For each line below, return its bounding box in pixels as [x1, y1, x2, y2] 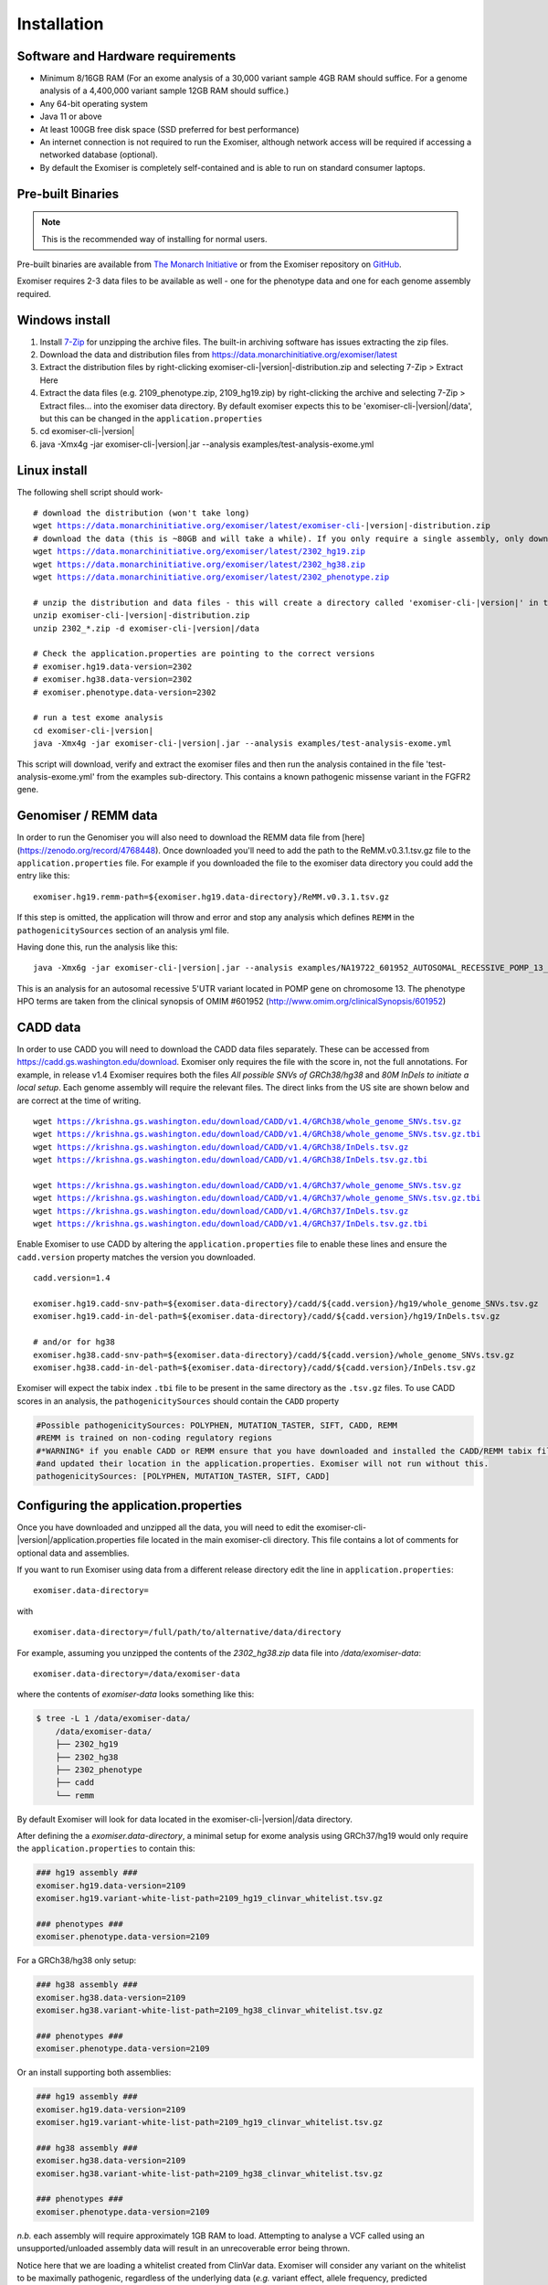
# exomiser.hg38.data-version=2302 [33, 675, 193, 685]
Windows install [16, 312, 111, 328]
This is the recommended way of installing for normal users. [41, 233, 268, 244]
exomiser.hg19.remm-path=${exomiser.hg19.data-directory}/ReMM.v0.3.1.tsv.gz [33, 891, 390, 902]
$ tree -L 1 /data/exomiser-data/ [36, 1714, 191, 1724]
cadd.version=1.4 [33, 1273, 111, 1283]
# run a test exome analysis [33, 713, 163, 723]
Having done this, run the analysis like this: [16, 941, 178, 952]
